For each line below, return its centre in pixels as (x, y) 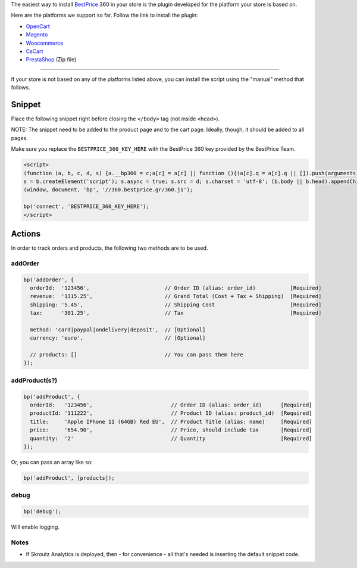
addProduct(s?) (34, 380)
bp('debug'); (43, 512)
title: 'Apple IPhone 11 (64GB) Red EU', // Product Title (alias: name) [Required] (171, 421)
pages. (19, 138)
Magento (37, 35)
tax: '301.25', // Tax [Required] (176, 313)
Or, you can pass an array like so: (52, 462)
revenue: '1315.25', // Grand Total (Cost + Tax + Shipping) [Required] (176, 296)
